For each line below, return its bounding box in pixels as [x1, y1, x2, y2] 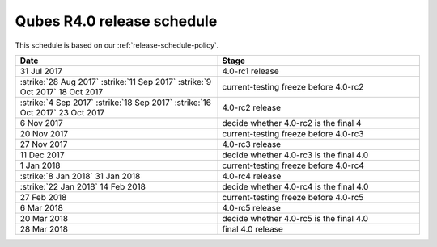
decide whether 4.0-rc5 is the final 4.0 [222, 212, 368, 224]
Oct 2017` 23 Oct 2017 [19, 107, 105, 118]
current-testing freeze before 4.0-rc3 [222, 128, 364, 139]
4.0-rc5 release [222, 202, 281, 213]
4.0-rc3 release [222, 138, 282, 149]
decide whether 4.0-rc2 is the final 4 [222, 117, 362, 128]
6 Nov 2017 [19, 117, 64, 128]
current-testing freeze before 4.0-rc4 [222, 160, 364, 171]
